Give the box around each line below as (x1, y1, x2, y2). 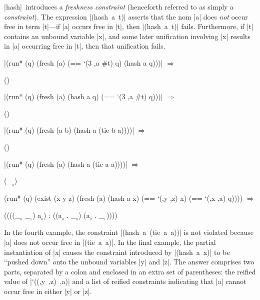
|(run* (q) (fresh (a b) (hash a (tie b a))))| (4, 125, 134, 135)
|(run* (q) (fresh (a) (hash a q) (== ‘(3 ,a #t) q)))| (4, 91, 163, 102)
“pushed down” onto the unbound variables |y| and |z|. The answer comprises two (4, 256, 254, 267)
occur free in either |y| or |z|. (4, 286, 92, 296)
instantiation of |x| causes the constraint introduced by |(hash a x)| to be (4, 246, 230, 257)
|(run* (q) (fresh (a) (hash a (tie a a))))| (4, 158, 127, 169)
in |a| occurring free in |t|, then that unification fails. (4, 41, 165, 51)
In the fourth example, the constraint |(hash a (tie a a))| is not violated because (4, 227, 253, 237)
